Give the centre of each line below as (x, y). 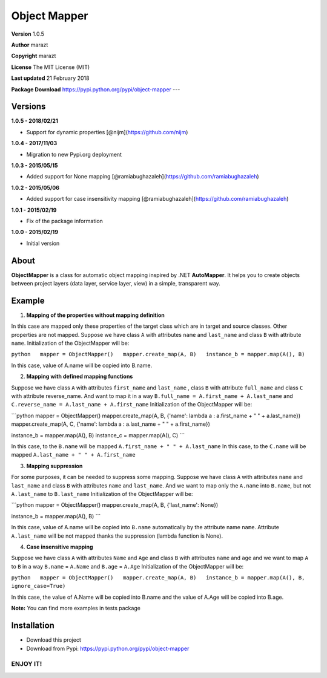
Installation (33, 626)
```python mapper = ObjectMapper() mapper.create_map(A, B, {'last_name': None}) (115, 505)
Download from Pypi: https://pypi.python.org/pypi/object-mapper (108, 648)
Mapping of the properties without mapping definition (95, 315)
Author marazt (30, 45)
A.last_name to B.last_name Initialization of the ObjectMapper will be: (102, 494)
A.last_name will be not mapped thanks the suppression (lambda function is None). (117, 536)
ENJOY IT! (27, 664)
